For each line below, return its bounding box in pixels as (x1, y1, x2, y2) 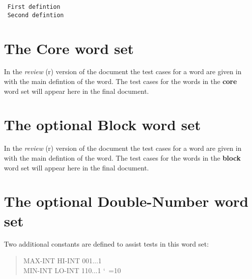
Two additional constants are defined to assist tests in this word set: (4, 239, 209, 249)
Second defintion (7, 11, 64, 19)
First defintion (7, 3, 60, 10)
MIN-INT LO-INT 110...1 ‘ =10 (23, 265, 121, 275)
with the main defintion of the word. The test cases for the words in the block (4, 152, 241, 163)
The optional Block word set (4, 114, 201, 135)
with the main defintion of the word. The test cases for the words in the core (4, 76, 237, 86)
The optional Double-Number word (4, 191, 249, 211)
